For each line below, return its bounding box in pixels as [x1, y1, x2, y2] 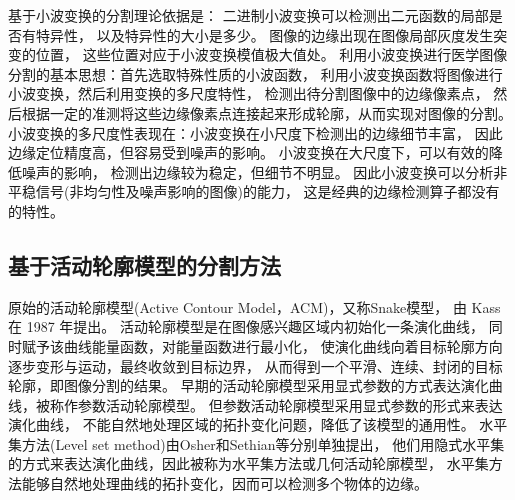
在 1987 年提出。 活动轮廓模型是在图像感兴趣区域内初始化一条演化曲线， [8, 316, 484, 337]
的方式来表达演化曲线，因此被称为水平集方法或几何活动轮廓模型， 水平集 [8, 453, 489, 474]
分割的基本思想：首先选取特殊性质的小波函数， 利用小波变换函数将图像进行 [8, 63, 503, 84]
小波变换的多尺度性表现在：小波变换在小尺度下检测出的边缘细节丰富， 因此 [8, 122, 503, 143]
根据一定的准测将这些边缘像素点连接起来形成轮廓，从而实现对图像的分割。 [21, 102, 512, 123]
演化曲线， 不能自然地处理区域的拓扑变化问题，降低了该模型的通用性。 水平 [8, 414, 508, 435]
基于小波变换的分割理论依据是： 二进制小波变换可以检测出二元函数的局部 [8, 5, 489, 25]
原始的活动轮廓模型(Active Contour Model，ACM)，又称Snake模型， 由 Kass [8, 296, 501, 317]
